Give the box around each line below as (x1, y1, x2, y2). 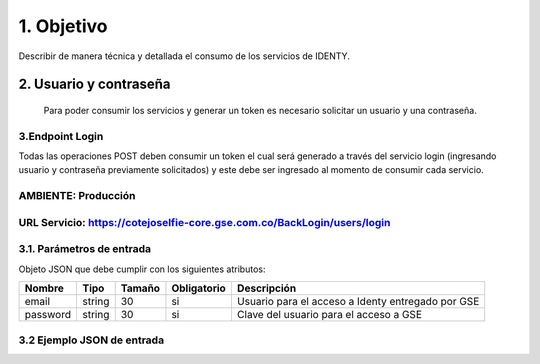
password (24, 308, 72, 322)
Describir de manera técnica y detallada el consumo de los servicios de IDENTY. (18, 50, 350, 62)
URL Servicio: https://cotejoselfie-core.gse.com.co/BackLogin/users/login (18, 215, 391, 229)
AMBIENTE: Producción (18, 189, 136, 203)
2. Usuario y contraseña (18, 76, 171, 93)
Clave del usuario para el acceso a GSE (236, 308, 422, 322)
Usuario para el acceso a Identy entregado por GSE (236, 295, 480, 309)
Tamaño (120, 281, 160, 295)
